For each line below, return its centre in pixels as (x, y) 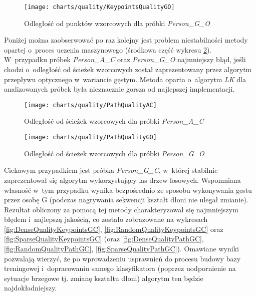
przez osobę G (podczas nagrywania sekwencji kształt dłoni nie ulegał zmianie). (126, 200)
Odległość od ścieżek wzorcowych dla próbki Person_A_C (114, 121)
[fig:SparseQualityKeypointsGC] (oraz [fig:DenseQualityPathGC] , (104, 239)
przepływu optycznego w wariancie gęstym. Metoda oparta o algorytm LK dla (125, 79)
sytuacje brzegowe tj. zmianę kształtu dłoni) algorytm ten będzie (104, 278)
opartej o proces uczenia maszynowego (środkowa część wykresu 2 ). (108, 49)
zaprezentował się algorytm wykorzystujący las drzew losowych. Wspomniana (122, 180)
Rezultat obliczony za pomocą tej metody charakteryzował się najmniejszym (121, 209)
